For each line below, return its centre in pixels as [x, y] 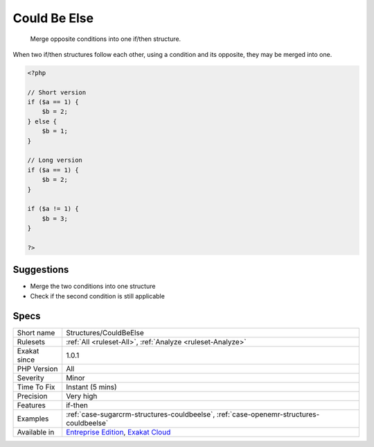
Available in [36, 432]
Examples [33, 419]
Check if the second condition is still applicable [98, 296]
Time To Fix [36, 387]
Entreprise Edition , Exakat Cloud [118, 432]
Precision [32, 396]
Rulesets [31, 341]
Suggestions [41, 270]
